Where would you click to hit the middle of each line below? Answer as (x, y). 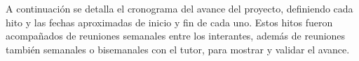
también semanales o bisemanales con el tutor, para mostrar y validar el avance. (178, 49)
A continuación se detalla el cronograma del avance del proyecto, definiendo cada (179, 8)
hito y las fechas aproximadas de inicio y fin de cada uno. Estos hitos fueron (169, 22)
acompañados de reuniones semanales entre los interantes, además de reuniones (176, 36)
